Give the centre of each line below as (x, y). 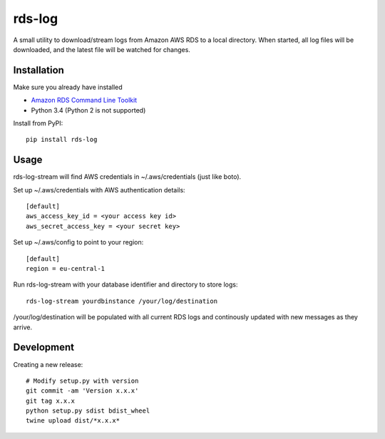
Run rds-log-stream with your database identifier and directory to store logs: (125, 284)
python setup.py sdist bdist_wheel (88, 411)
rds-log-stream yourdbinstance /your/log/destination (122, 301)
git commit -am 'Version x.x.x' (82, 391)
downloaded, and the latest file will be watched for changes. (102, 49)
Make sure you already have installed (68, 87)
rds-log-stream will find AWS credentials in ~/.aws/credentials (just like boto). (127, 177)
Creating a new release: (48, 364)
